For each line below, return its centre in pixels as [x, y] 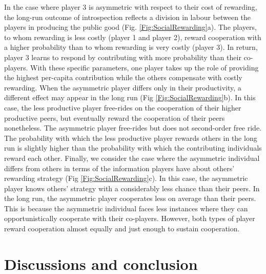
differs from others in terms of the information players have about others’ [119, 168]
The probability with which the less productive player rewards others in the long [131, 138]
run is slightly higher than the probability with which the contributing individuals [133, 148]
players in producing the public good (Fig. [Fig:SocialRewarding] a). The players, [130, 27]
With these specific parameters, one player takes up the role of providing [145, 67]
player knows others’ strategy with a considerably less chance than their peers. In [132, 188]
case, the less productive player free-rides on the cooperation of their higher [123, 107]
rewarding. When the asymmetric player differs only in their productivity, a [123, 87]
